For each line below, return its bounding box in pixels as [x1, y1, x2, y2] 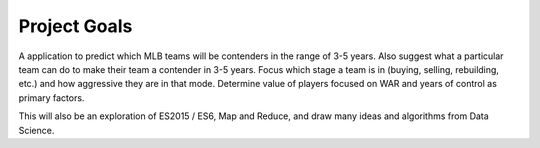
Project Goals [18, 15, 133, 37]
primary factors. [18, 91, 85, 104]
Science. [18, 124, 55, 136]
